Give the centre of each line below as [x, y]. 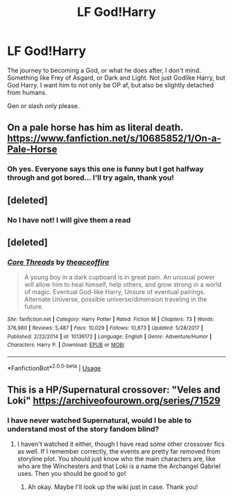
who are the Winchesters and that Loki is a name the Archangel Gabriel [119, 466]
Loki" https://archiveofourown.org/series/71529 [114, 401]
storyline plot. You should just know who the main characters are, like [116, 459]
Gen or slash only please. [43, 105]
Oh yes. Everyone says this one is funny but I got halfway [106, 169]
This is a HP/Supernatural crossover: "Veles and [114, 389]
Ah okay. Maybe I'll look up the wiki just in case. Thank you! [113, 487]
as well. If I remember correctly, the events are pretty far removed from [119, 452]
